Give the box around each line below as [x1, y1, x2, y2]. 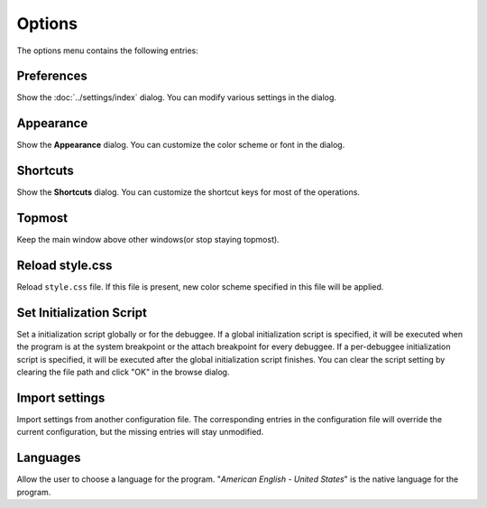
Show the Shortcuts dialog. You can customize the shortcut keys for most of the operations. [16, 187, 361, 198]
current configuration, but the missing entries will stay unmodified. [16, 427, 264, 438]
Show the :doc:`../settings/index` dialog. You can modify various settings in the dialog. [16, 92, 337, 103]
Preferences [16, 69, 87, 84]
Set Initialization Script [16, 305, 148, 320]
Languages [16, 450, 81, 466]
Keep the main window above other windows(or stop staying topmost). [16, 235, 280, 245]
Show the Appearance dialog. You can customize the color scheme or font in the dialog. [16, 140, 345, 151]
